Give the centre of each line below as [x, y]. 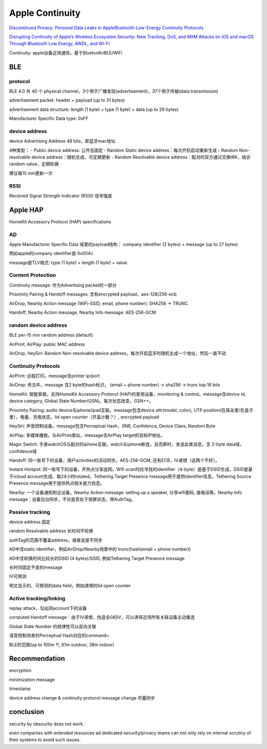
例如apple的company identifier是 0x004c [51, 253]
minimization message [32, 679]
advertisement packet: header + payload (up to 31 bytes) [67, 100]
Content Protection [33, 275]
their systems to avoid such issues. [45, 740]
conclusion [27, 712]
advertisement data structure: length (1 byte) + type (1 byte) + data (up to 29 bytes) [94, 109]
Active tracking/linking [37, 598]
